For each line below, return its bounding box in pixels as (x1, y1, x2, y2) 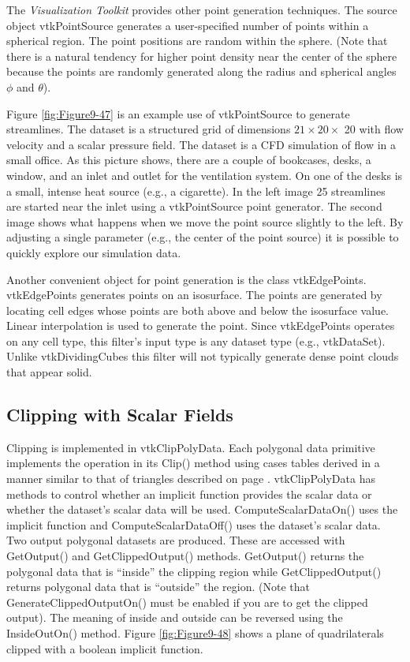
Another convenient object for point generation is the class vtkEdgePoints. (6, 271, 367, 287)
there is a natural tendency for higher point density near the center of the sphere (6, 47, 397, 64)
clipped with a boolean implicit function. (6, 640, 203, 656)
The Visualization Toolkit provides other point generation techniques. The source (6, 2, 397, 17)
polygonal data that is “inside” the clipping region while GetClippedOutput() (6, 563, 382, 579)
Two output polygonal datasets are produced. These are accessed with (6, 532, 345, 548)
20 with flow (344, 121, 404, 137)
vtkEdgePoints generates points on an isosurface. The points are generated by (6, 286, 382, 303)
